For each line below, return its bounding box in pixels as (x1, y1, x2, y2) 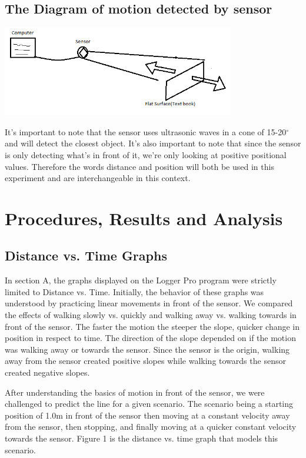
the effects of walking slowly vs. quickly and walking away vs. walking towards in (5, 309, 297, 321)
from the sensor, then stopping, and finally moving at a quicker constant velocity (5, 420, 297, 433)
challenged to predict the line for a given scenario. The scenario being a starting (5, 397, 294, 410)
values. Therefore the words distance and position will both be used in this (5, 160, 274, 172)
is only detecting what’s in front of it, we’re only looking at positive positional (5, 148, 287, 161)
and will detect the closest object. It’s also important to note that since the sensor (5, 137, 301, 149)
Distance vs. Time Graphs (5, 246, 167, 265)
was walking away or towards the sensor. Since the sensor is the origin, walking (5, 343, 290, 355)
